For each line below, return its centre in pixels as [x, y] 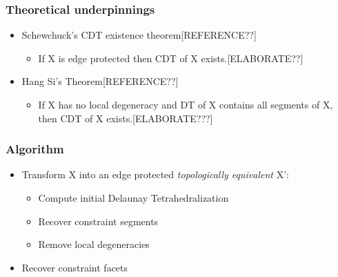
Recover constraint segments [98, 221]
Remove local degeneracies [94, 244]
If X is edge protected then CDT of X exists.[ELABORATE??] [171, 58]
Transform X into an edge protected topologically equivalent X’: [155, 174]
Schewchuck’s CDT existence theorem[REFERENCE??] [139, 35]
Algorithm [35, 149]
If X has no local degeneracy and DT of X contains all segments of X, [186, 104]
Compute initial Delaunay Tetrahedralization [133, 198]
